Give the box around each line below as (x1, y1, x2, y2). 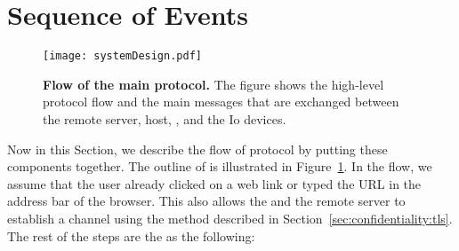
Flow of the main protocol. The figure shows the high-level (43, 75, 384, 93)
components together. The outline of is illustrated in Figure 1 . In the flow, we (7, 157, 432, 176)
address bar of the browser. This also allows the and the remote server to (7, 192, 406, 210)
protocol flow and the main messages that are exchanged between (43, 92, 399, 111)
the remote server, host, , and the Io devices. (43, 109, 286, 128)
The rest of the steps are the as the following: (7, 226, 255, 245)
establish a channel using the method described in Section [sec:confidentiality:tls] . (7, 208, 453, 227)
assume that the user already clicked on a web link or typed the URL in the (7, 174, 422, 192)
